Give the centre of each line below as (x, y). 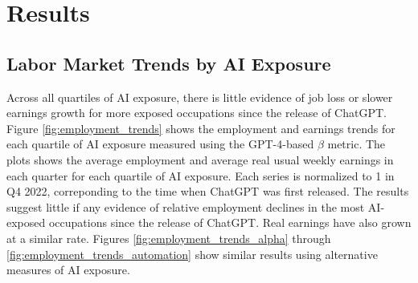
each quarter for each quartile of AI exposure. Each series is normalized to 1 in (201, 175)
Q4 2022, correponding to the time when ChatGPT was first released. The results (208, 191)
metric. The (357, 144)
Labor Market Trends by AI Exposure (169, 63)
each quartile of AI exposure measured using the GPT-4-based (160, 144)
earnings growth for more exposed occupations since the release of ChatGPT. (197, 113)
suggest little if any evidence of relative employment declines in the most (186, 206)
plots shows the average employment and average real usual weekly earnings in (200, 159)
